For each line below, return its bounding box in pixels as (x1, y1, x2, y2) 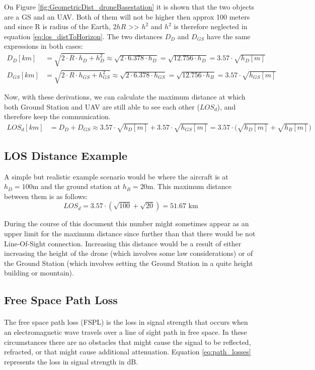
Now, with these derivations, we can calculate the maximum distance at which (4, 91, 246, 102)
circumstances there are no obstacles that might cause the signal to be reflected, (4, 336, 251, 347)
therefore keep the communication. (4, 111, 111, 122)
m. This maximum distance (147, 181, 231, 192)
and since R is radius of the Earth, (4, 21, 111, 32)
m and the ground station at (32, 181, 120, 192)
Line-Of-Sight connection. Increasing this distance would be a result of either (4, 238, 242, 248)
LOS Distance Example (4, 147, 127, 163)
